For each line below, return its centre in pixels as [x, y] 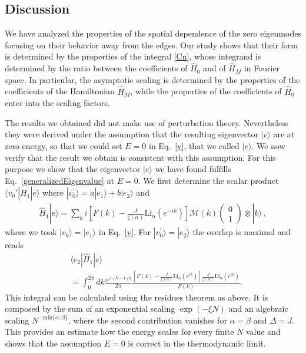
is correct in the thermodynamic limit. [197, 343]
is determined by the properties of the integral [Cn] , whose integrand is [133, 56]
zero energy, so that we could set [64, 145]
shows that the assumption [53, 343]
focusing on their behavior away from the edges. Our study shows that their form [152, 44]
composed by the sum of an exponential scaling [90, 309]
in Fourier [262, 68]
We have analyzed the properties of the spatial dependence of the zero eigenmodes [153, 33]
